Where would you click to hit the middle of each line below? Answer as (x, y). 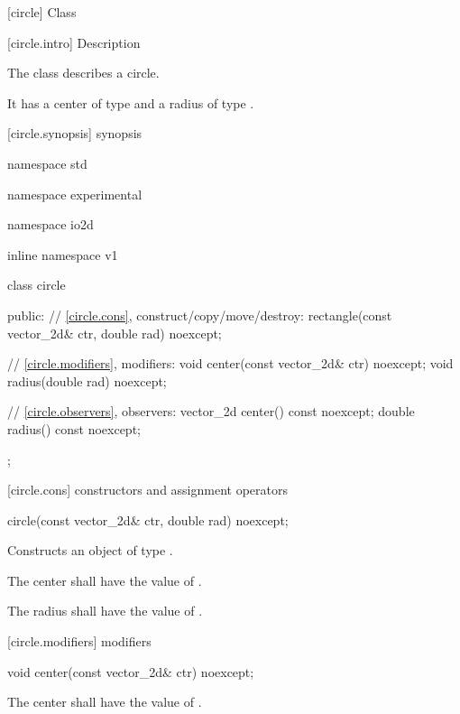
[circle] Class (42, 12)
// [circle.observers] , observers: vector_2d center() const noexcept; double (211, 411)
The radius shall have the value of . (105, 611)
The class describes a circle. (83, 73)
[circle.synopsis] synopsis (75, 133)
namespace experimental (75, 194)
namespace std (47, 163)
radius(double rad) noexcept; (87, 380)
